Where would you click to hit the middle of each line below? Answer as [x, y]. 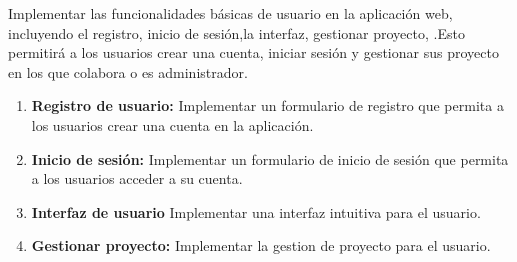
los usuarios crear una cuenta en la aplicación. [172, 124]
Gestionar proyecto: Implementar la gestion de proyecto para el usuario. [261, 245]
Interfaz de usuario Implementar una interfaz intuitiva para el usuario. [256, 211]
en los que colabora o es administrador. [128, 71]
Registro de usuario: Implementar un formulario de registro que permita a [267, 105]
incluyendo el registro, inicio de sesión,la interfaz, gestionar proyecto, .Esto [236, 32]
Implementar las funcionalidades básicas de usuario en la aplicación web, [230, 13]
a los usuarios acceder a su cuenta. [137, 178]
